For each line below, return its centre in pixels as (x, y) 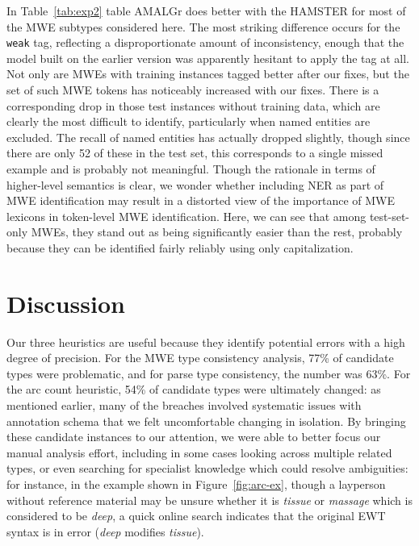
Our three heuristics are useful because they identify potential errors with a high (206, 342)
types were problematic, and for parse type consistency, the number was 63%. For (209, 373)
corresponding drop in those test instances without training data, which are (193, 105)
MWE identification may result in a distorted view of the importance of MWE (201, 200)
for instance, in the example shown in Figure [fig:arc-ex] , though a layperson (196, 484)
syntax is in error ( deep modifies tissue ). (105, 531)
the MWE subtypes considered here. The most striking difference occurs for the (203, 26)
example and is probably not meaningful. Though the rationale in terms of (191, 169)
